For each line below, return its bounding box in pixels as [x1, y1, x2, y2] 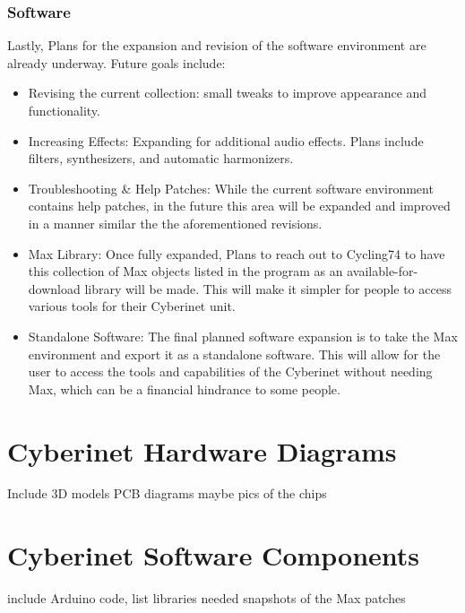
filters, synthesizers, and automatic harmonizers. [28, 149, 294, 168]
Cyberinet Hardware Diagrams [7, 432, 397, 469]
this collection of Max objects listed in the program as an [28, 262, 343, 281]
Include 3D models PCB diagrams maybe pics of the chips [7, 484, 327, 503]
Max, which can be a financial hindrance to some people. [28, 379, 340, 398]
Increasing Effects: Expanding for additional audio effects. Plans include [28, 131, 424, 150]
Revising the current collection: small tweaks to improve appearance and [28, 83, 427, 102]
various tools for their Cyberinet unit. [28, 297, 236, 315]
